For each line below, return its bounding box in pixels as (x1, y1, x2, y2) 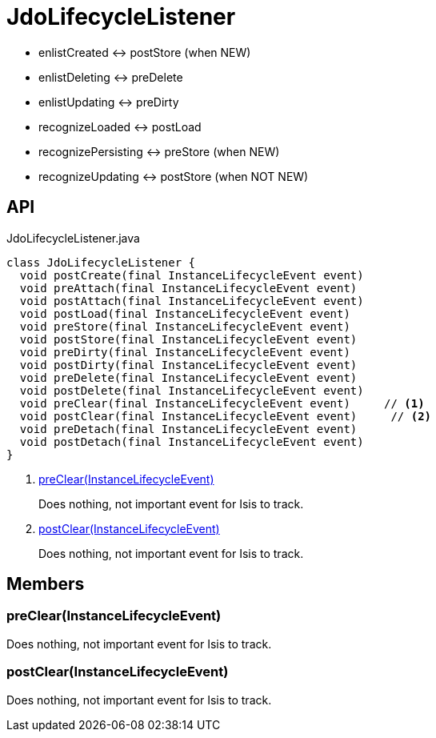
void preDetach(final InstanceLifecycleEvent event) (19, 422, 358, 435)
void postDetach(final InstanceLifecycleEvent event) (19, 435, 364, 448)
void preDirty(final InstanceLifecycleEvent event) (19, 345, 350, 359)
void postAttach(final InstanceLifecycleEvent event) (19, 294, 364, 307)
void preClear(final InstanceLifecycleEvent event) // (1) (19, 396, 425, 410)
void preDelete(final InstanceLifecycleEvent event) (19, 371, 358, 384)
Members (6, 574, 85, 595)
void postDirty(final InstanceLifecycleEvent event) (19, 358, 358, 371)
